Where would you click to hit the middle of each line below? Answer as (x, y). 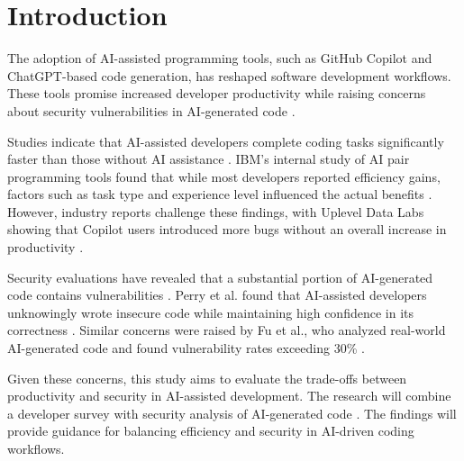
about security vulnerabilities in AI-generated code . (151, 110)
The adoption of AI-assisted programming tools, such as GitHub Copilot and (220, 58)
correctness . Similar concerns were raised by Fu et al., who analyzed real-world (227, 330)
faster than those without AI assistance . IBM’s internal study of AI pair (209, 159)
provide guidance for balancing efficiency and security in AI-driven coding (211, 431)
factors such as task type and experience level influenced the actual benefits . (220, 194)
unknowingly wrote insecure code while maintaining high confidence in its (210, 312)
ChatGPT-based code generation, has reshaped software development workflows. (229, 75)
